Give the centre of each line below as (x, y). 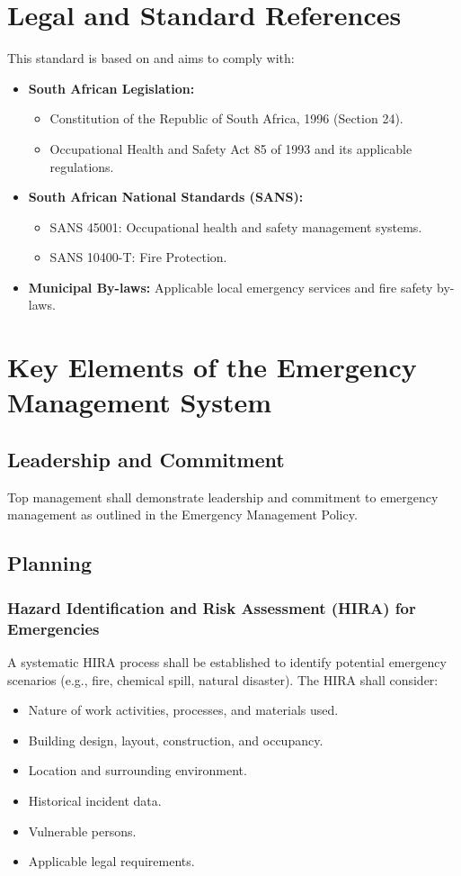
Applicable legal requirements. (111, 861)
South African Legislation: (111, 88)
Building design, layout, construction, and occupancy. (176, 740)
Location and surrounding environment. (137, 770)
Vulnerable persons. (82, 831)
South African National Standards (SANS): (166, 197)
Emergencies (53, 628)
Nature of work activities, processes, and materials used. (183, 710)
